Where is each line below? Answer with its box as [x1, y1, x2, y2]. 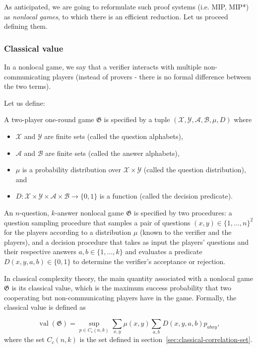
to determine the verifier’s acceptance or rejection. [73, 256, 226, 266]
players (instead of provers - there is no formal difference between [52, 71, 251, 81]
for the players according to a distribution [4, 227, 131, 237]
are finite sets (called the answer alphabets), [45, 147, 180, 158]
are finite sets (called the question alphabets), [44, 131, 183, 141]
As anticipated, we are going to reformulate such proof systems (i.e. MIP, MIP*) [4, 1, 249, 11]
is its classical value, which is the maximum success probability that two [11, 282, 232, 293]
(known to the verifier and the [140, 227, 232, 237]
